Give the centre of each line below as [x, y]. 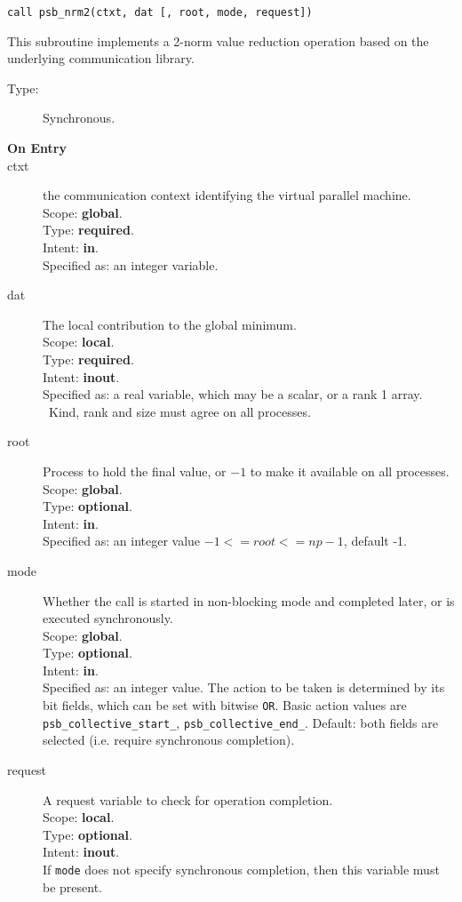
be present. [73, 886]
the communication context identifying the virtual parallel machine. [227, 195]
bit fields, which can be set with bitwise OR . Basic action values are [225, 705]
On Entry [37, 148]
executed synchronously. [108, 618]
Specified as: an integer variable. [131, 264]
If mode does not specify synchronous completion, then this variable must [241, 869]
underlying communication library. [101, 58]
